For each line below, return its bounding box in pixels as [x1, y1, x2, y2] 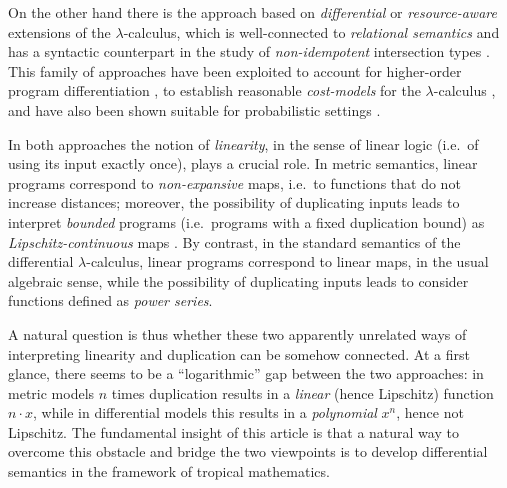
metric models [8, 382, 95, 403]
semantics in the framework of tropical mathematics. [8, 461, 330, 482]
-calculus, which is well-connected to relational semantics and [123, 21, 500, 42]
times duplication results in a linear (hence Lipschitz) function [111, 382, 494, 403]
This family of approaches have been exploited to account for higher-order [8, 60, 462, 81]
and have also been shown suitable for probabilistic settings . [8, 99, 381, 120]
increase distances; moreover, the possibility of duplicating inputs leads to [8, 192, 460, 213]
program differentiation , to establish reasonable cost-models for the [8, 80, 421, 101]
